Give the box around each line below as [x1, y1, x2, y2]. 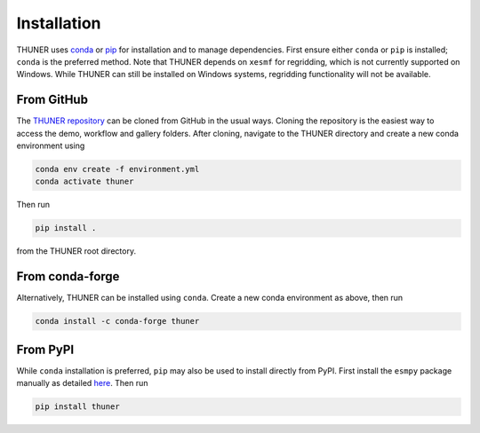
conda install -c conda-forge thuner [35, 316, 200, 327]
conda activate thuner [35, 177, 134, 186]
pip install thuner [35, 402, 120, 412]
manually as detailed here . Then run [16, 378, 148, 389]
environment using [16, 140, 85, 151]
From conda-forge [16, 269, 120, 284]
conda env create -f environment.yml [35, 164, 200, 174]
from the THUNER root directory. [16, 246, 137, 256]
